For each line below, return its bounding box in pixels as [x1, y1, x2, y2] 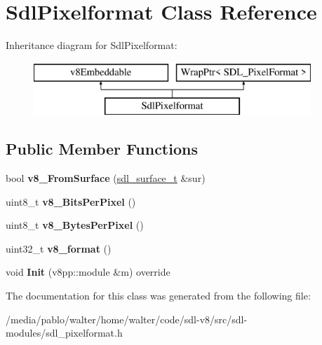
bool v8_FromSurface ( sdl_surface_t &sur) [6, 171, 206, 185]
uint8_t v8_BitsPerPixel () [6, 194, 136, 209]
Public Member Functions [6, 138, 198, 160]
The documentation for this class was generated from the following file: [6, 288, 311, 303]
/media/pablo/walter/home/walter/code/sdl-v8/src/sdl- [6, 311, 248, 326]
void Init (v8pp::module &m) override [6, 265, 170, 279]
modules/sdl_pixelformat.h [6, 325, 123, 340]
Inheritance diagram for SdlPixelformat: [6, 38, 177, 52]
